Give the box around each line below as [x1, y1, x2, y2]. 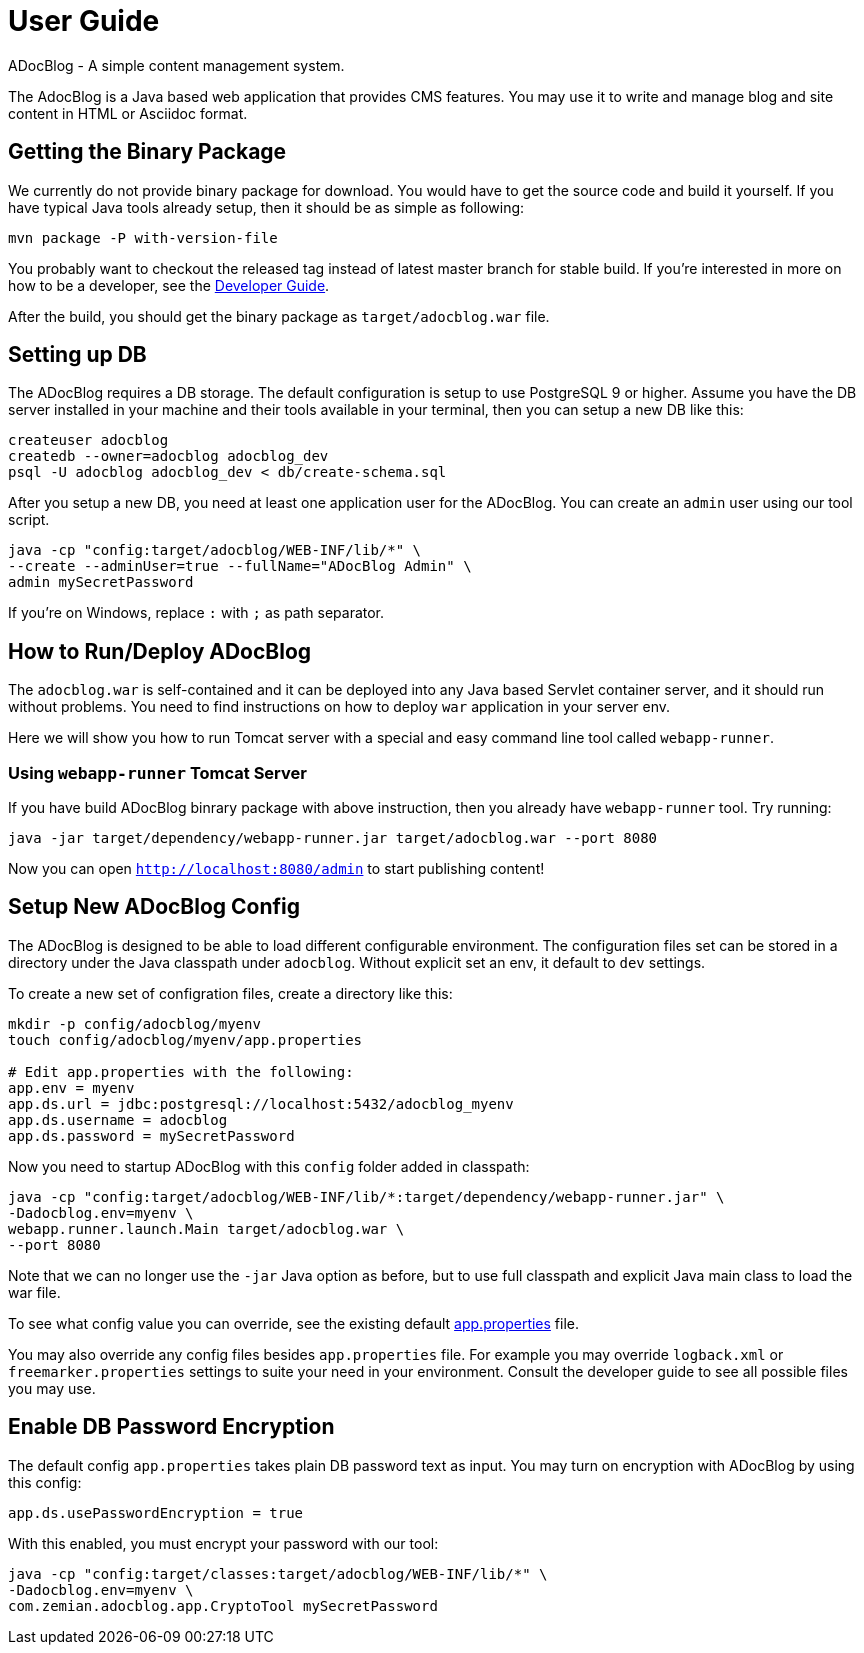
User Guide [8, 4, 160, 38]
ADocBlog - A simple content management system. [8, 56, 345, 74]
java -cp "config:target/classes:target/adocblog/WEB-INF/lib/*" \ [8, 1565, 548, 1582]
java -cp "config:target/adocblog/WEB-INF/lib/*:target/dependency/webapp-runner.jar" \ [8, 1188, 725, 1205]
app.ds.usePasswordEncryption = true [8, 1504, 304, 1521]
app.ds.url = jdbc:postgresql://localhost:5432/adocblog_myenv [8, 1095, 514, 1112]
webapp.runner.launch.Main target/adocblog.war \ [8, 1220, 405, 1237]
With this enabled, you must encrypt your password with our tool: [8, 1534, 439, 1552]
